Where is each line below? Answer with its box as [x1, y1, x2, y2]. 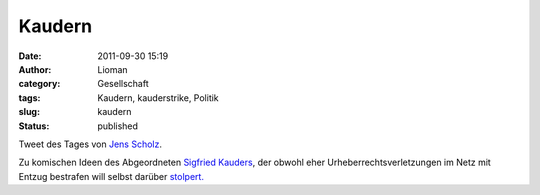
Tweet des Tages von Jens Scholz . [18, 138, 162, 150]
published [97, 120, 139, 132]
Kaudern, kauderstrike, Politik [97, 91, 219, 104]
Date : [18, 50, 42, 62]
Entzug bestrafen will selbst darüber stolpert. [18, 170, 205, 182]
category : [18, 78, 61, 90]
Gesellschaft [97, 78, 149, 90]
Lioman [97, 63, 129, 75]
